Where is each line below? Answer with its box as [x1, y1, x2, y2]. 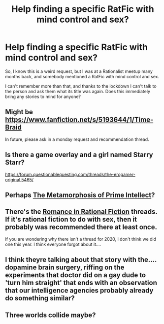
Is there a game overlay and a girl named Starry [5, 151, 154, 159]
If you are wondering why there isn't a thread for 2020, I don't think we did [5, 236, 157, 242]
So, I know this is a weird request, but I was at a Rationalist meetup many [5, 68, 153, 74]
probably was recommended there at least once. [5, 223, 158, 231]
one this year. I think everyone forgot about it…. [5, 241, 101, 247]
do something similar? [5, 294, 75, 302]
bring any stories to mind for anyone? [5, 94, 81, 99]
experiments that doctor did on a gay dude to [5, 271, 146, 279]
